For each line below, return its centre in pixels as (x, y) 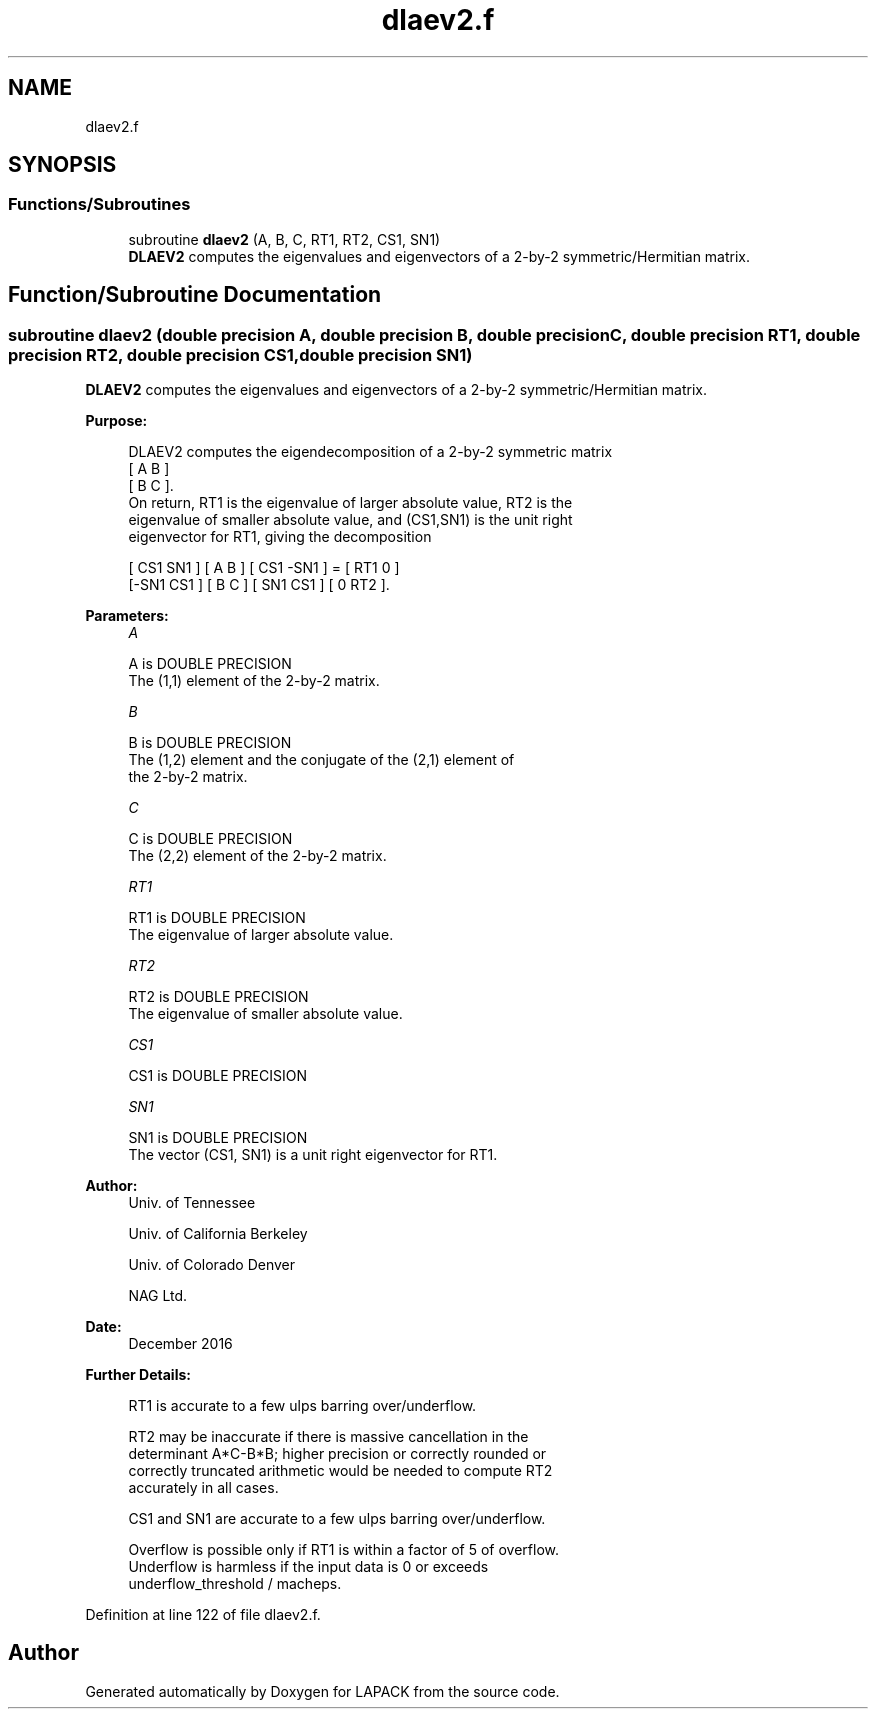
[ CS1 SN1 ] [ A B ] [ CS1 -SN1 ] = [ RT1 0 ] (264, 568)
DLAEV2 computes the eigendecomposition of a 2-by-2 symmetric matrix (370, 452)
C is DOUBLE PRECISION (210, 839)
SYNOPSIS (62, 165)
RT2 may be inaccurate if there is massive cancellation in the (328, 1437)
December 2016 (180, 1344)
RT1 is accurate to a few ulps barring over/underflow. (302, 1406)
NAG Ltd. (158, 1296)
